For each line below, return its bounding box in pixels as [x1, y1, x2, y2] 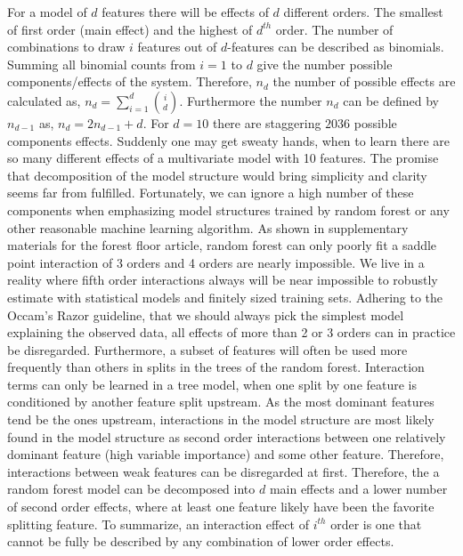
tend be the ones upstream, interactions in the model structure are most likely [7, 410, 435, 429]
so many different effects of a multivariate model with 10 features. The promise [7, 149, 439, 167]
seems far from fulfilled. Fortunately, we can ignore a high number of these [7, 183, 414, 202]
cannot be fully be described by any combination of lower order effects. [7, 532, 394, 551]
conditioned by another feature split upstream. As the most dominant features [7, 392, 435, 411]
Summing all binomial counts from [7, 54, 196, 73]
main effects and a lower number [269, 479, 448, 498]
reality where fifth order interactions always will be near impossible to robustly [7, 270, 438, 289]
